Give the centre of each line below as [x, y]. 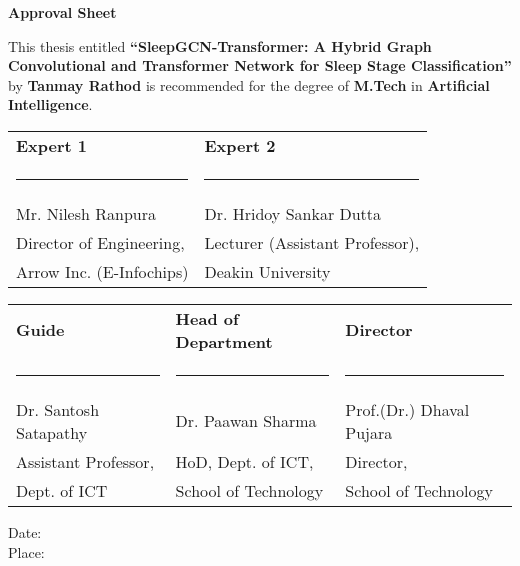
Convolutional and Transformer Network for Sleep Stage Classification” [260, 65]
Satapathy [52, 432]
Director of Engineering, [100, 242]
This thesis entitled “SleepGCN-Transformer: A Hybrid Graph [220, 45]
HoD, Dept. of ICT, [244, 461]
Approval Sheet [62, 12]
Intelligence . [50, 104]
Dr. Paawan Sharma [246, 421]
